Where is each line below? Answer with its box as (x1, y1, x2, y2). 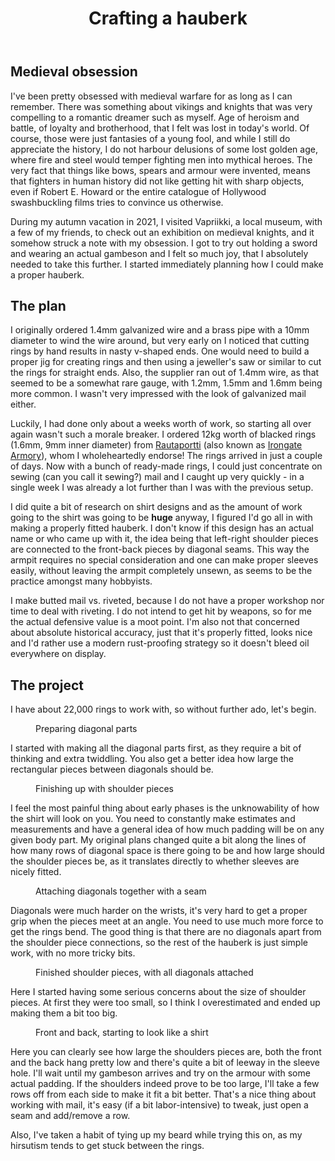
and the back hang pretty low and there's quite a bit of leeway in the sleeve (10, 1057, 320, 1069)
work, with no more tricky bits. (10, 947, 136, 959)
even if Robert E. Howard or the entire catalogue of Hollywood (10, 185, 267, 197)
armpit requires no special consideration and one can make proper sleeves (10, 554, 319, 566)
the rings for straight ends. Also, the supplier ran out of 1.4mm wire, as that (10, 367, 320, 379)
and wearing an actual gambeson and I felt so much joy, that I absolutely (10, 247, 309, 259)
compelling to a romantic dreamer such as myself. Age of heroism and (10, 111, 300, 123)
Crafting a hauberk (88, 7, 248, 30)
